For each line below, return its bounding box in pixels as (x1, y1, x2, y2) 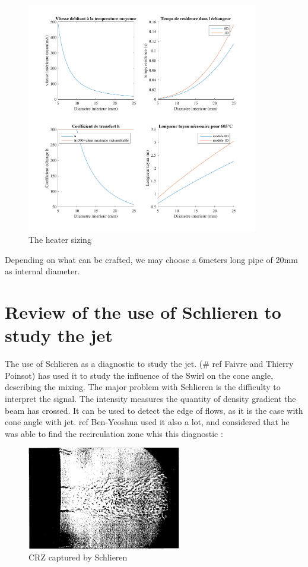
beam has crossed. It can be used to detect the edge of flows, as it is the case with (5, 404, 303, 416)
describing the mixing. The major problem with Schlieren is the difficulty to (5, 381, 281, 393)
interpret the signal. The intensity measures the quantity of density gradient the (5, 392, 296, 405)
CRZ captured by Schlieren (28, 551, 128, 563)
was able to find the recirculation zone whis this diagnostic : (5, 427, 223, 439)
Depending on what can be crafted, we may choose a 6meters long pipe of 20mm (5, 253, 298, 265)
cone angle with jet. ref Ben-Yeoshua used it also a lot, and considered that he (5, 416, 290, 428)
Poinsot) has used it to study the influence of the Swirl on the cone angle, (5, 369, 274, 381)
